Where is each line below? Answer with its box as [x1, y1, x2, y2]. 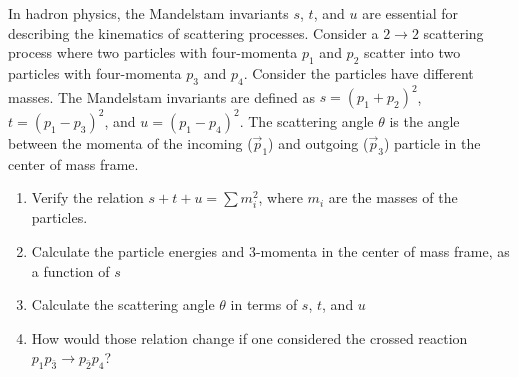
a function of [31, 260, 110, 281]
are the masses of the [328, 187, 458, 208]
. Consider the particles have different [243, 62, 474, 83]
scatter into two [364, 42, 461, 63]
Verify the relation [31, 187, 144, 208]
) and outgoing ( [268, 132, 369, 153]
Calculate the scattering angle [31, 294, 215, 315]
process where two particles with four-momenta [8, 42, 298, 63]
